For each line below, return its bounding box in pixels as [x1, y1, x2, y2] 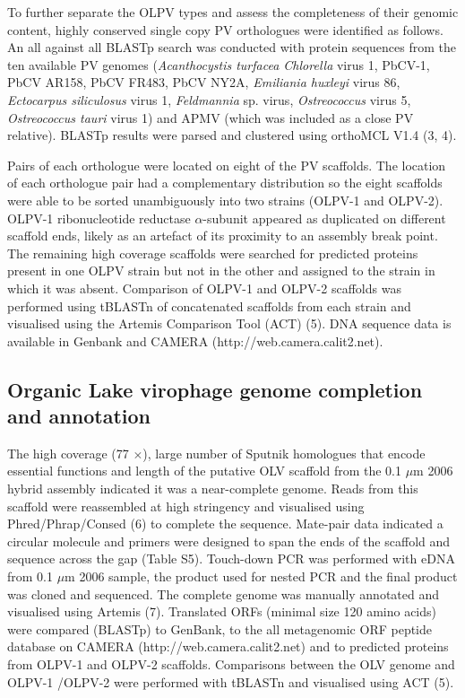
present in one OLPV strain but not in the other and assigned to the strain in [7, 261, 435, 280]
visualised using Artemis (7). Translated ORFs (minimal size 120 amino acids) [7, 602, 437, 621]
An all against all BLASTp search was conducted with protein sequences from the [7, 38, 456, 57]
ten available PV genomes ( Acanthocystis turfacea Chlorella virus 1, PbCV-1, [7, 55, 430, 74]
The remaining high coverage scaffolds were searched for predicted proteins [7, 243, 418, 262]
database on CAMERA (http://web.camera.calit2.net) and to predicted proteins [7, 637, 449, 656]
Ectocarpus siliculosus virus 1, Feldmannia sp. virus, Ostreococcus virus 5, [7, 90, 411, 109]
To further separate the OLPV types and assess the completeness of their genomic [7, 3, 459, 21]
